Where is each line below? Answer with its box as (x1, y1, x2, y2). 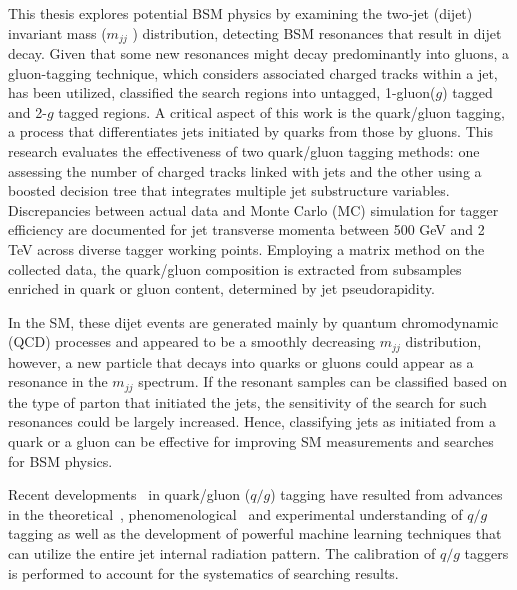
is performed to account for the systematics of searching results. (8, 562, 399, 583)
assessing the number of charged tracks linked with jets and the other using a (8, 160, 482, 181)
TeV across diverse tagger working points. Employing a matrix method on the (8, 238, 485, 259)
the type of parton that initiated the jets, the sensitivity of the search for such (8, 391, 487, 412)
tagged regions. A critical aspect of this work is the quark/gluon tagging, (58, 101, 505, 122)
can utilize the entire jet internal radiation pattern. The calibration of (8, 543, 436, 564)
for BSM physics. (8, 450, 113, 471)
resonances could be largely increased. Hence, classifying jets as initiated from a (8, 411, 496, 432)
